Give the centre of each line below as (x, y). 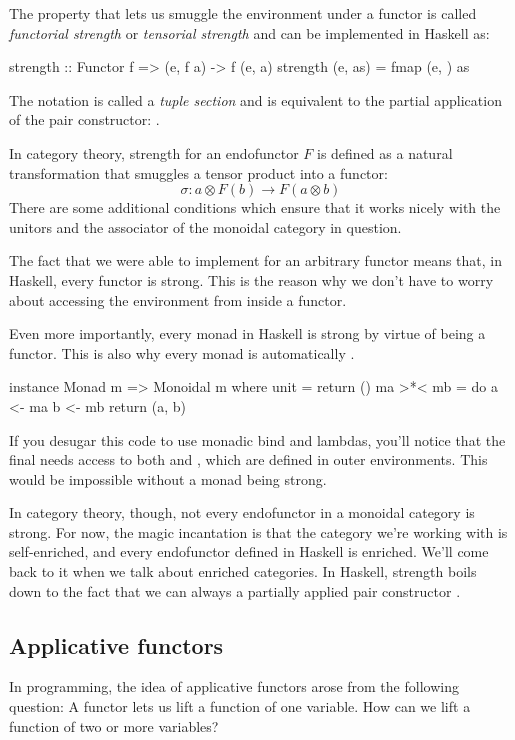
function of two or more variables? (114, 725)
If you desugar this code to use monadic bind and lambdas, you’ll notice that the (257, 439)
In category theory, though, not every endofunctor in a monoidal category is (242, 512)
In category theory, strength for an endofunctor (154, 152)
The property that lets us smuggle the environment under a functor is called (243, 13)
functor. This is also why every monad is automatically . (182, 352)
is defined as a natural (384, 152)
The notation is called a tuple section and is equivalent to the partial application (255, 99)
